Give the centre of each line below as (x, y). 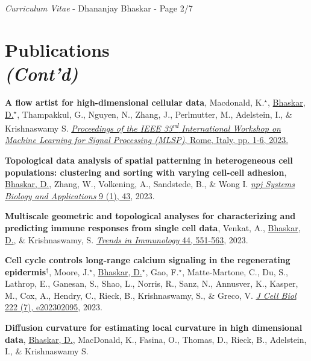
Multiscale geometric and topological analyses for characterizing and (150, 216)
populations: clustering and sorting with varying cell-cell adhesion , (146, 172)
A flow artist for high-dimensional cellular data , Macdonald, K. (135, 102)
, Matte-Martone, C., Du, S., (235, 271)
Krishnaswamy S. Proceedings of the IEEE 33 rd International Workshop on (143, 127)
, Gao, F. (162, 271)
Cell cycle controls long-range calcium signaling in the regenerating (148, 260)
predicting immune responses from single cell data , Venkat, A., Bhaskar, (153, 227)
